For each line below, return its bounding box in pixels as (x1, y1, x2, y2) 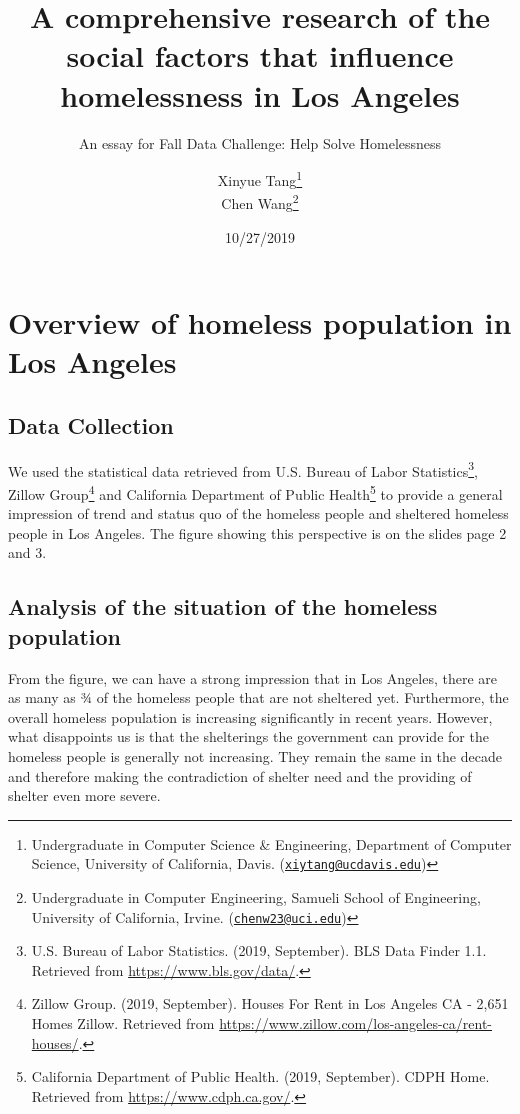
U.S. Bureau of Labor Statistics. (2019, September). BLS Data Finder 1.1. (31, 940, 487, 961)
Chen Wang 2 (221, 190, 299, 213)
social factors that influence (66, 35, 454, 76)
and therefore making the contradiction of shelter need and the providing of (8, 765, 472, 786)
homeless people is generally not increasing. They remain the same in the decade (8, 746, 502, 767)
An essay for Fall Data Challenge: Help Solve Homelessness (78, 132, 442, 153)
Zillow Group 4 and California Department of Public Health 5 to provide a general (8, 481, 503, 504)
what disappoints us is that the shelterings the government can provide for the (8, 726, 489, 747)
